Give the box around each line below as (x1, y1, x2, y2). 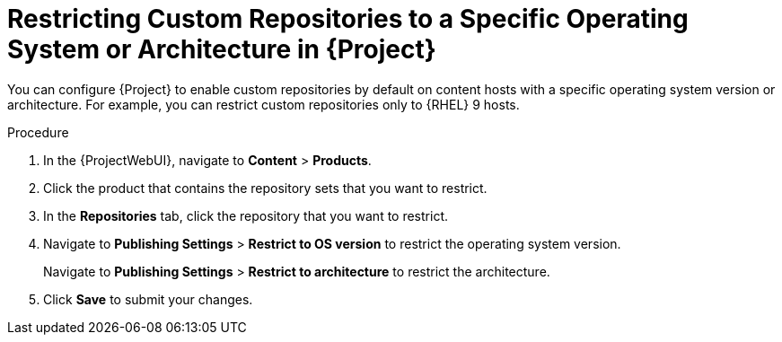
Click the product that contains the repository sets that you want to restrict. (43, 180, 488, 196)
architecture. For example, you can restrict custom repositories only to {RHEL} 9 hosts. (7, 96, 520, 112)
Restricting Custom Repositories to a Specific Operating (7, 4, 689, 34)
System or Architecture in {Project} (7, 34, 436, 65)
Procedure (7, 124, 69, 140)
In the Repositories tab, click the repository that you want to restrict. (43, 207, 449, 224)
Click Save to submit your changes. (43, 291, 253, 307)
